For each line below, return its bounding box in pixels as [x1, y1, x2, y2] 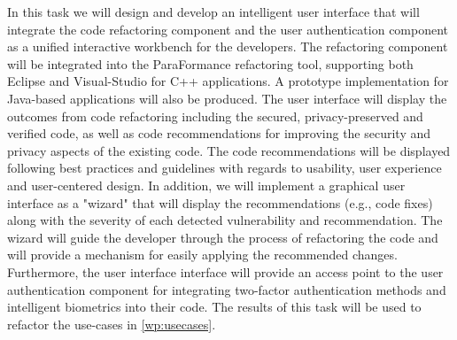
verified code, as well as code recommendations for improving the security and [7, 124, 431, 143]
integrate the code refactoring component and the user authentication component [7, 19, 449, 38]
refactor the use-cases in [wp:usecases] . [7, 314, 216, 333]
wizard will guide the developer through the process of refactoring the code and [7, 228, 438, 246]
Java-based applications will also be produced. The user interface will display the [7, 89, 447, 107]
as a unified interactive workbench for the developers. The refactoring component [7, 37, 448, 56]
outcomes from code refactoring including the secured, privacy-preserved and [7, 106, 423, 125]
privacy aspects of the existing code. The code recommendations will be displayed [7, 141, 451, 159]
